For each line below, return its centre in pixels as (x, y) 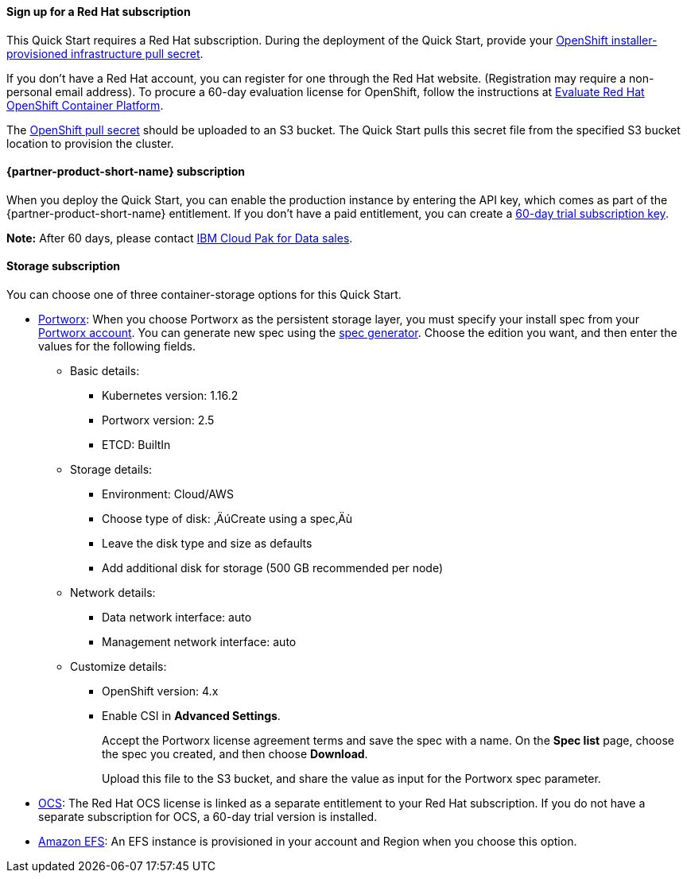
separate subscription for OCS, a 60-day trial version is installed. (208, 817)
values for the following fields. (117, 347)
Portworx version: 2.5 (158, 420)
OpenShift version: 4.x (160, 691)
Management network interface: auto (199, 642)
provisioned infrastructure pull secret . (105, 53)
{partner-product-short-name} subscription (126, 172)
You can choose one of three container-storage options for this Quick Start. (204, 295)
